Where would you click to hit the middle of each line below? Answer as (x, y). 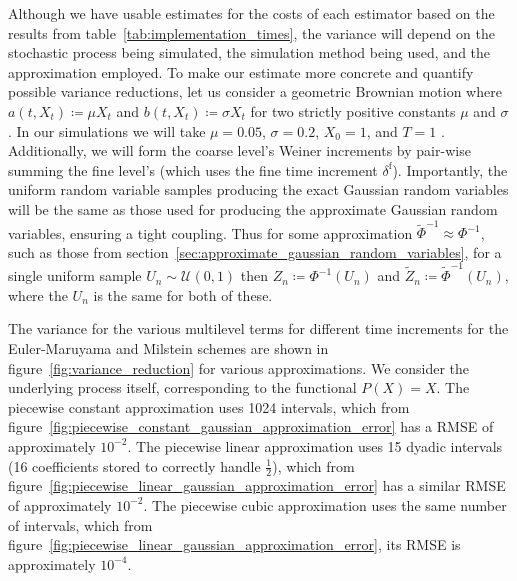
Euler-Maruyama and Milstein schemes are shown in (168, 347)
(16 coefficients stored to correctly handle (134, 465)
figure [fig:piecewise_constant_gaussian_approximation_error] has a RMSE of (251, 426)
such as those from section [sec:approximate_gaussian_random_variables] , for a (255, 251)
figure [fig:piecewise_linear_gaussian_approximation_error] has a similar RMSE (257, 485)
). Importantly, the (450, 169)
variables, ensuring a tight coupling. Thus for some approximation (210, 232)
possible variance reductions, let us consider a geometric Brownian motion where (255, 91)
